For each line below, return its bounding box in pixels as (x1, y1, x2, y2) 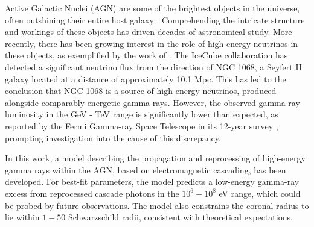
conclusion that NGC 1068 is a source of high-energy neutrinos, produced (5, 84, 277, 97)
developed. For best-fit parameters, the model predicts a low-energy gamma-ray (5, 175, 300, 188)
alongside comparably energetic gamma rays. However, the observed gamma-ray (5, 96, 300, 108)
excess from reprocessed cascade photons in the (5, 187, 179, 199)
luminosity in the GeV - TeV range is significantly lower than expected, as (5, 108, 278, 120)
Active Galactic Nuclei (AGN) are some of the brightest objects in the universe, (5, 2, 300, 14)
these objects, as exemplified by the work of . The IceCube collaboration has (5, 49, 288, 61)
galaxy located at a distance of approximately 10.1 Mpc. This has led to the (5, 72, 286, 85)
